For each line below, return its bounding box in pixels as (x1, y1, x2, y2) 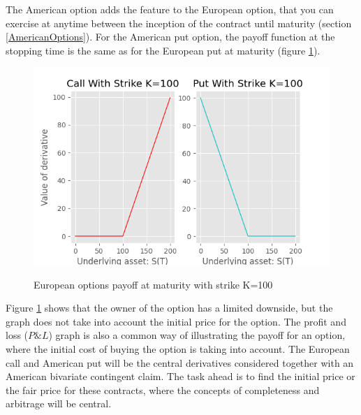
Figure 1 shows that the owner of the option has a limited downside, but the (6, 300, 333, 315)
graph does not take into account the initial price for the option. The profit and (6, 314, 346, 328)
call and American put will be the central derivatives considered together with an (6, 355, 354, 370)
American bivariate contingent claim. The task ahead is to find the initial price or (6, 369, 355, 384)
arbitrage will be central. (6, 396, 112, 411)
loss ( (6, 328, 29, 342)
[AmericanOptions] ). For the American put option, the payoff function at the (6, 29, 335, 44)
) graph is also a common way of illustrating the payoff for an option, (48, 328, 346, 342)
